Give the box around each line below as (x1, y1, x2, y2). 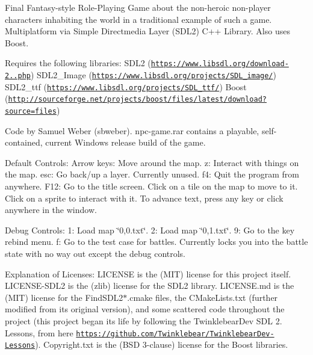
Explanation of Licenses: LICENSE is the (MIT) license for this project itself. (5, 267, 291, 280)
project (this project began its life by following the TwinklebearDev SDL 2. (5, 314, 282, 327)
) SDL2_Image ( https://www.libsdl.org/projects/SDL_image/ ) (30, 69, 276, 81)
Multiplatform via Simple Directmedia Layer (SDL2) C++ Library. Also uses (5, 25, 290, 37)
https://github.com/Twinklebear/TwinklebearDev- (76, 329, 274, 338)
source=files (5, 107, 57, 116)
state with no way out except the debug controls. (5, 247, 186, 259)
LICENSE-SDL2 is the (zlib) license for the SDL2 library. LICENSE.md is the (5, 279, 294, 292)
